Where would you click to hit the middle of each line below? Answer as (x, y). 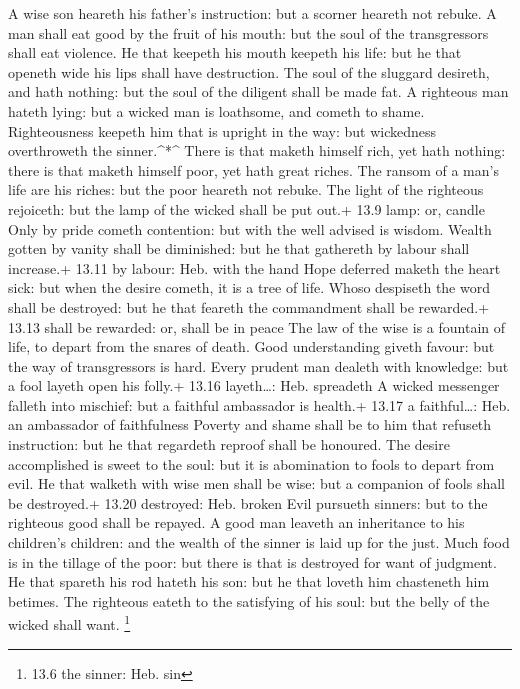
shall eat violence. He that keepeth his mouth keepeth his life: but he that (235, 52)
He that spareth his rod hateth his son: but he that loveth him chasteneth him (249, 581)
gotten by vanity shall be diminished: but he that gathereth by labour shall (239, 248)
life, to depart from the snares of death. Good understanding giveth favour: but (251, 346)
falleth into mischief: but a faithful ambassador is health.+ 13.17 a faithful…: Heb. (259, 404)
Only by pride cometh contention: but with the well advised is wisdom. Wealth (250, 228)
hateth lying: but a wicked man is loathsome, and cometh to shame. (216, 110)
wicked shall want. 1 (69, 623)
